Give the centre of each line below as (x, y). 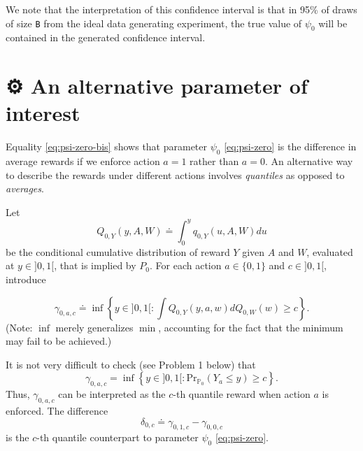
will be (333, 23)
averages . (25, 188)
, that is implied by (95, 265)
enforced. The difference (57, 410)
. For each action (186, 265)
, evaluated (330, 251)
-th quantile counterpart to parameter (118, 437)
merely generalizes (94, 327)
